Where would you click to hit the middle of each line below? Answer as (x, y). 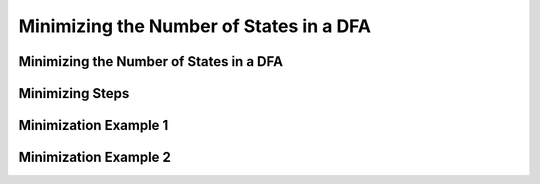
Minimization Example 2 (95, 157)
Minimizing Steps (74, 93)
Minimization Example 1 (93, 125)
